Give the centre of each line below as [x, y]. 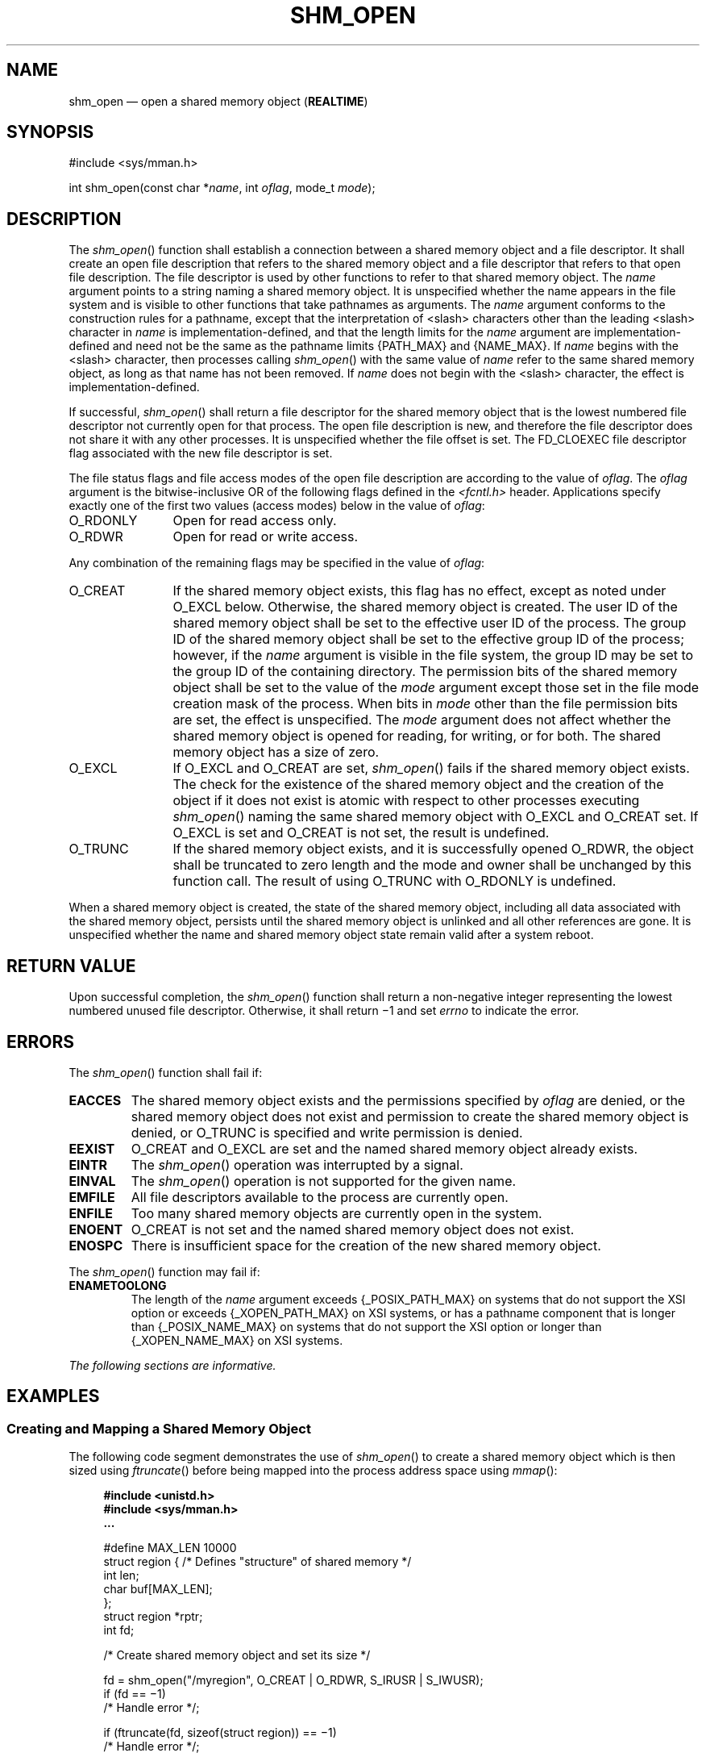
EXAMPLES [53, 1396]
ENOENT [96, 1229]
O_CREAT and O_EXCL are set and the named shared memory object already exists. [384, 1148]
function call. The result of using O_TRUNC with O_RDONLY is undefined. [395, 881]
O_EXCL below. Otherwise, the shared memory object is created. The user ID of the [425, 607]
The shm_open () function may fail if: [164, 1271]
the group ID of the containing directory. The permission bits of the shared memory [425, 672]
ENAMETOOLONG [118, 1285]
